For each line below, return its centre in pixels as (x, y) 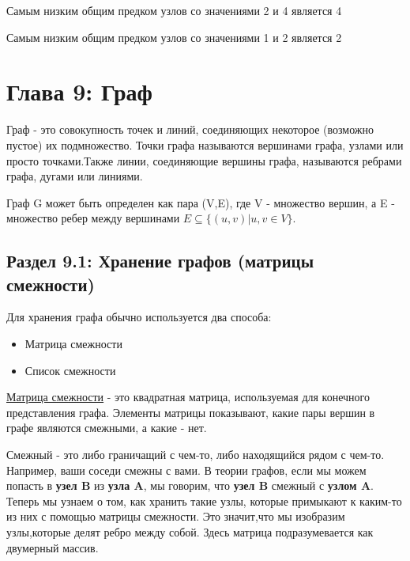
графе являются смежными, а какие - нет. (107, 428)
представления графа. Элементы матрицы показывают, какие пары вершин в (191, 412)
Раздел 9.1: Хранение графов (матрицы (160, 261)
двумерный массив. (53, 547)
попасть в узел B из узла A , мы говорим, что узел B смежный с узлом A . (190, 485)
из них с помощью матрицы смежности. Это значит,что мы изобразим (176, 516)
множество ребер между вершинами (93, 218)
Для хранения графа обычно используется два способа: (139, 317)
